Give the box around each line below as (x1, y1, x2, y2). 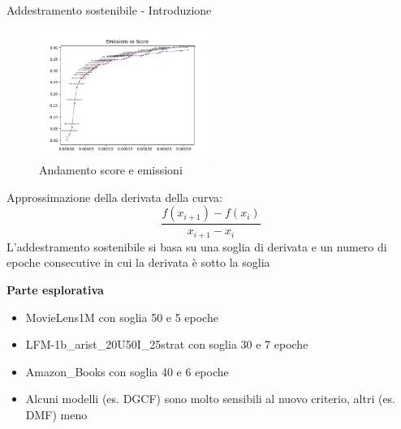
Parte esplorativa (6, 281, 104, 298)
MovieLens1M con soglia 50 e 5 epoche (25, 308, 218, 325)
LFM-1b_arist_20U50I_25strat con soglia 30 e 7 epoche (25, 336, 308, 353)
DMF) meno (25, 406, 88, 423)
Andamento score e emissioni (39, 161, 183, 178)
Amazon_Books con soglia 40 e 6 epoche (25, 363, 229, 380)
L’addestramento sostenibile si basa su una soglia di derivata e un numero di (6, 238, 387, 255)
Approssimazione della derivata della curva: (6, 188, 222, 205)
